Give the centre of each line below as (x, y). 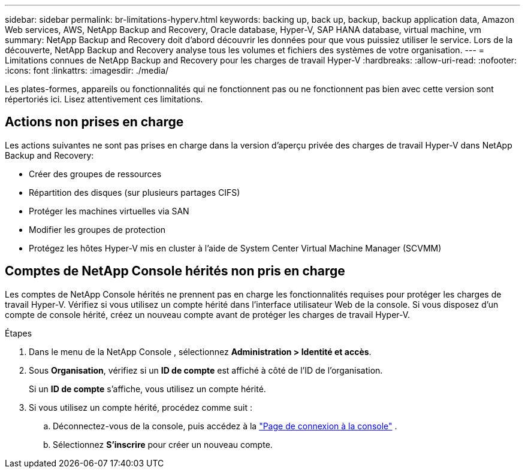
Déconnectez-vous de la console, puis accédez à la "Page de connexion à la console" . (225, 426)
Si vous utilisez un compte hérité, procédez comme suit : (141, 407)
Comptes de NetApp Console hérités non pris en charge (175, 271)
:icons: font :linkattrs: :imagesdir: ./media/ (87, 70)
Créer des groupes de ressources (95, 174)
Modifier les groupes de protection (97, 229)
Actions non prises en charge (94, 122)
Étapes (19, 333)
